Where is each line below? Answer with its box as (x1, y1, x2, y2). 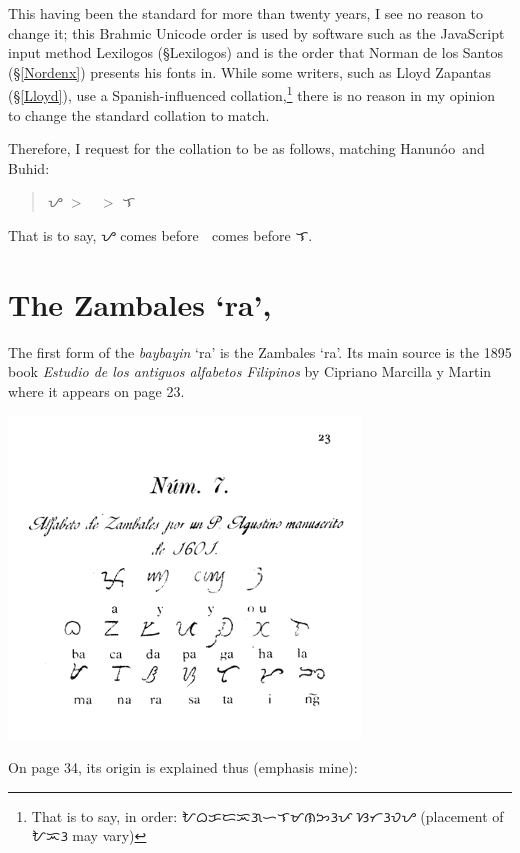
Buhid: (8, 157, 50, 178)
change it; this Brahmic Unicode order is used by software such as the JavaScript (8, 22, 505, 43)
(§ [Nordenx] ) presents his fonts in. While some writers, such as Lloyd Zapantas (8, 61, 492, 82)
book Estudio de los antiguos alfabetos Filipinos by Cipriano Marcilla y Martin (8, 361, 492, 382)
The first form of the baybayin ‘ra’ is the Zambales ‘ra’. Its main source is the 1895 (8, 341, 512, 362)
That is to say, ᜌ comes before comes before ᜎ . (8, 225, 313, 245)
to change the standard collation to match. (8, 104, 270, 125)
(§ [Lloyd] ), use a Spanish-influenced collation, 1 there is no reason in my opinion (8, 82, 495, 106)
